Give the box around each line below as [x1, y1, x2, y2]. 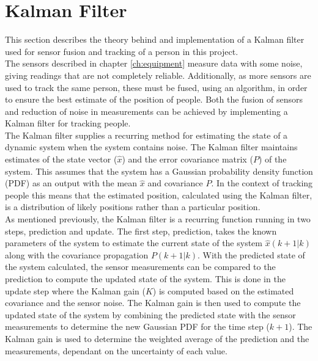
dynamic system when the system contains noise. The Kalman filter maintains [5, 140, 298, 153]
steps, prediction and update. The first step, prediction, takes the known [5, 224, 277, 237]
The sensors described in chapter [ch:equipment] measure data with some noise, [5, 57, 303, 70]
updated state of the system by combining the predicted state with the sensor [5, 308, 296, 321]
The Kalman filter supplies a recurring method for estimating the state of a [5, 128, 288, 141]
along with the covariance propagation [5, 248, 149, 261]
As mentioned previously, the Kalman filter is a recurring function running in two [5, 213, 311, 225]
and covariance [147, 177, 203, 189]
